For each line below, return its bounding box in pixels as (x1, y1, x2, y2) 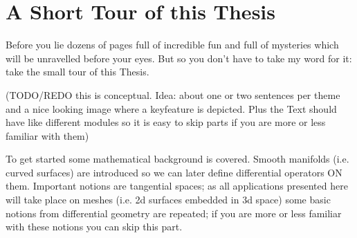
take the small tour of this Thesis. (6, 64, 149, 79)
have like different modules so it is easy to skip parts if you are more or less (6, 115, 326, 129)
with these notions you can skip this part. (6, 219, 183, 234)
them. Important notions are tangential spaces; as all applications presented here (6, 178, 348, 193)
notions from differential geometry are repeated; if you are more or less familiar (6, 205, 342, 220)
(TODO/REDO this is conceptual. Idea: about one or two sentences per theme (6, 87, 340, 102)
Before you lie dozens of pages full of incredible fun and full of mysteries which (6, 37, 339, 52)
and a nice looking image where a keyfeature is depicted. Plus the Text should (6, 101, 337, 116)
